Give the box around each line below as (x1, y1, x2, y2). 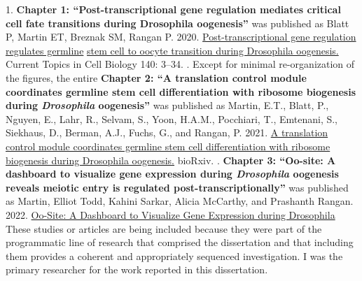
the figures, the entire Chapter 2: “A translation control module (6, 70, 307, 85)
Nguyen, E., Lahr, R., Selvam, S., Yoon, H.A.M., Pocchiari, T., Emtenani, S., (6, 111, 338, 126)
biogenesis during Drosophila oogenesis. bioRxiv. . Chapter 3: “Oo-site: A (6, 152, 336, 167)
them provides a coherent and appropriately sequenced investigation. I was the (6, 248, 343, 263)
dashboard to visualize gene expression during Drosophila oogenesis (6, 166, 339, 181)
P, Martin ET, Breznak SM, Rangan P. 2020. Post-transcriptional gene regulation (6, 29, 356, 44)
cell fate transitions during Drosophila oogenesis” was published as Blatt (6, 15, 349, 30)
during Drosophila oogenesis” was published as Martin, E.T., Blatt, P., (6, 98, 329, 113)
